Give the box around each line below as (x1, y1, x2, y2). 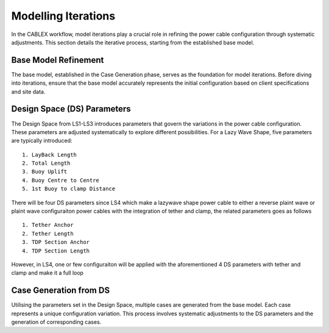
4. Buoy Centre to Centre (22, 177, 100, 184)
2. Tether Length (22, 230, 74, 237)
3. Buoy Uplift (22, 168, 68, 175)
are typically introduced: (11, 137, 73, 145)
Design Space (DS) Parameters (11, 104, 131, 114)
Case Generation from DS (11, 285, 110, 296)
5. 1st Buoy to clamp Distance (22, 185, 116, 192)
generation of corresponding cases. (11, 318, 102, 326)
